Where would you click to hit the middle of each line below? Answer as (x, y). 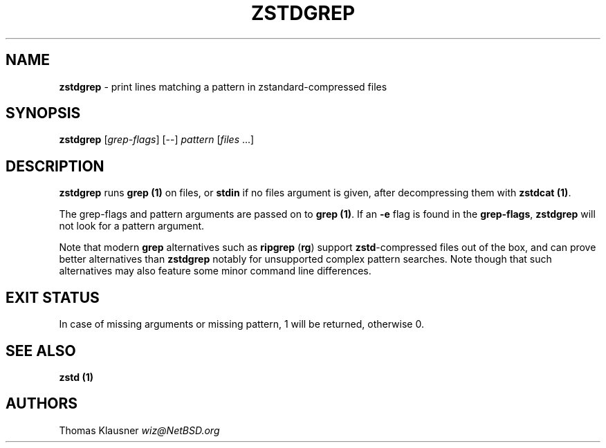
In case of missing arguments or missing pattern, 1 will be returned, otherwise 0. (241, 324)
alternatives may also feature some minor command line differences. (215, 271)
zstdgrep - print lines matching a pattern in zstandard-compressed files (223, 86)
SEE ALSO (41, 351)
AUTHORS (42, 404)
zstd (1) (76, 377)
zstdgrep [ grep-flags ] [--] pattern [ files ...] (157, 140)
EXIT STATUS (53, 297)
